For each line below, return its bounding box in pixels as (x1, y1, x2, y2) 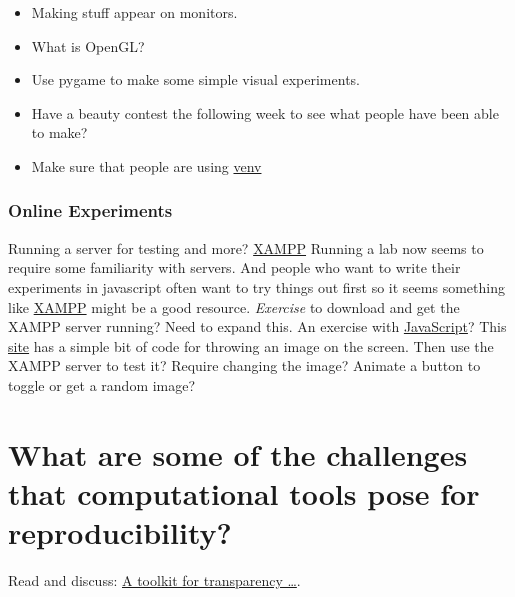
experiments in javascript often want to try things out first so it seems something (8, 276, 505, 297)
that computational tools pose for (8, 472, 480, 513)
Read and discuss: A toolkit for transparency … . (8, 570, 301, 591)
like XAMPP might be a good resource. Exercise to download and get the (8, 296, 460, 317)
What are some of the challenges (8, 433, 468, 474)
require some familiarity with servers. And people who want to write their (8, 257, 461, 278)
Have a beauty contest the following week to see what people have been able (31, 102, 499, 123)
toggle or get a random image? (8, 374, 196, 395)
